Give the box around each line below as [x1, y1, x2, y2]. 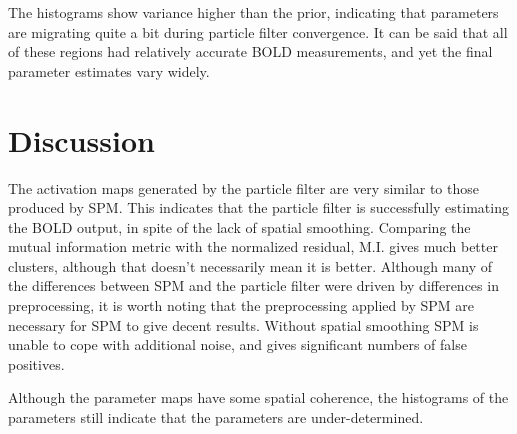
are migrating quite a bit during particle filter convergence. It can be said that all [8, 21, 508, 42]
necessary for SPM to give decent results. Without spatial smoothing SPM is [8, 314, 479, 335]
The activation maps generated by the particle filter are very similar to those [8, 177, 479, 198]
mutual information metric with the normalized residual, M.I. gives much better [8, 236, 498, 257]
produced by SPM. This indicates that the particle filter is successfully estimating [8, 197, 509, 218]
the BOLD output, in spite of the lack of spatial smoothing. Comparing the [8, 216, 471, 237]
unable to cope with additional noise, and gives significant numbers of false [8, 334, 467, 355]
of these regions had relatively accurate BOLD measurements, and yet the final [8, 41, 493, 62]
